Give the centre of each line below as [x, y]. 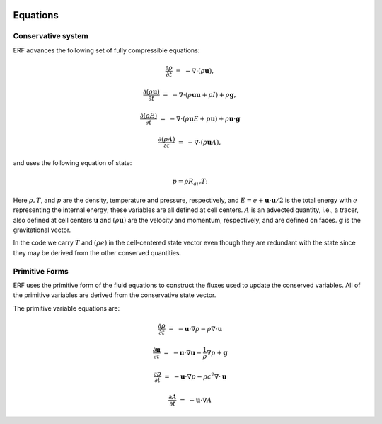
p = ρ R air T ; [190, 182]
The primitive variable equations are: [66, 308]
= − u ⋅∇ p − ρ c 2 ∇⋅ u [195, 376]
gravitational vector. [42, 230]
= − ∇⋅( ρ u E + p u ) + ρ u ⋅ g [200, 118]
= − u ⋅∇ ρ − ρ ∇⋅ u [196, 329]
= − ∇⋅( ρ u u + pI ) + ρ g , [199, 95]
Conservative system [51, 36]
